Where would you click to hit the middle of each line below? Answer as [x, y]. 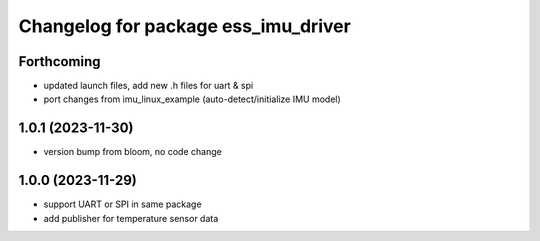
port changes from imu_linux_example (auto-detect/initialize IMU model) [192, 99]
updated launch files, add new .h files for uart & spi [148, 86]
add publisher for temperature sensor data [131, 218]
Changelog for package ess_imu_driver [185, 26]
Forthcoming [59, 61]
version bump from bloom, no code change [132, 152]
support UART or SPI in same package [122, 204]
